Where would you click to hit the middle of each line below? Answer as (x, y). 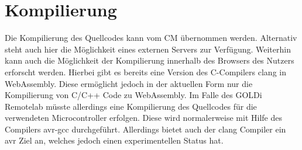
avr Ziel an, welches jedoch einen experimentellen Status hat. (114, 140)
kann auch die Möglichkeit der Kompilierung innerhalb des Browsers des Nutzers (150, 60)
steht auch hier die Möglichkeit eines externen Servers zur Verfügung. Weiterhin (148, 49)
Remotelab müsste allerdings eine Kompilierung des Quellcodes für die (131, 106)
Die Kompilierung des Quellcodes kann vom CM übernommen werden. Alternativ (151, 38)
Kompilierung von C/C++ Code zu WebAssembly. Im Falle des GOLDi (133, 95)
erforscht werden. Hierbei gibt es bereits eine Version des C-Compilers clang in (145, 71)
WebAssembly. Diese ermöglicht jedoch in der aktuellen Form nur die (129, 83)
